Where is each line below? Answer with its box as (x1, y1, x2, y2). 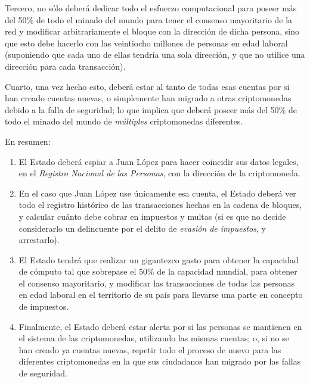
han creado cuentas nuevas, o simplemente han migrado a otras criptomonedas (5, 92, 292, 104)
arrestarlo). (18, 233, 60, 246)
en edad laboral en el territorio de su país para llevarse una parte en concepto (18, 288, 303, 301)
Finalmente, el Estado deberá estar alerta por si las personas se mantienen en (18, 320, 302, 332)
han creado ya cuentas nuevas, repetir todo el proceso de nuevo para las (18, 343, 281, 356)
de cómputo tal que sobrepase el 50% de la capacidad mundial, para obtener (18, 265, 297, 278)
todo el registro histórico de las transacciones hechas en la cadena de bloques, (18, 198, 302, 211)
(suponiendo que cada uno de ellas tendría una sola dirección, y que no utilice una (5, 48, 305, 61)
